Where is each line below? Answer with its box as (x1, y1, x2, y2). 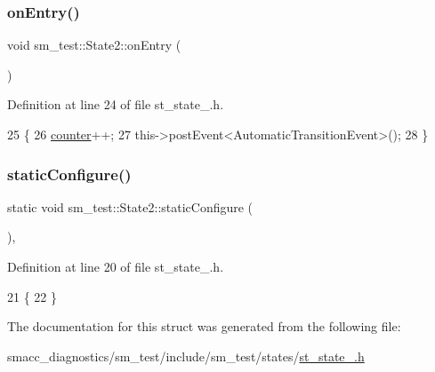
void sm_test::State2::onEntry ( (7, 36, 181, 54)
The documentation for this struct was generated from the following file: (7, 317, 401, 336)
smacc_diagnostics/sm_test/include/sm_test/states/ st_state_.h (7, 346, 365, 365)
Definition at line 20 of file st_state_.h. (7, 257, 224, 275)
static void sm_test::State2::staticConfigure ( (7, 197, 254, 216)
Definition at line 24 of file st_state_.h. (7, 95, 224, 114)
